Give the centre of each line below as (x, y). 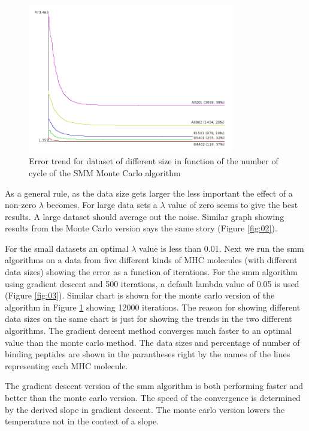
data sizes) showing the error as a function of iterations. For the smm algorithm (151, 272)
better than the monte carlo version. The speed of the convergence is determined (153, 397)
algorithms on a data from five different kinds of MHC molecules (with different (151, 260)
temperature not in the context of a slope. (82, 421)
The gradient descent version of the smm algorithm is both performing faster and (154, 386)
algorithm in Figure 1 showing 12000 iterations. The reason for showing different (153, 307)
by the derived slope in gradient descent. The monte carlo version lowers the (145, 409)
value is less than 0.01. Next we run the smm (222, 248)
